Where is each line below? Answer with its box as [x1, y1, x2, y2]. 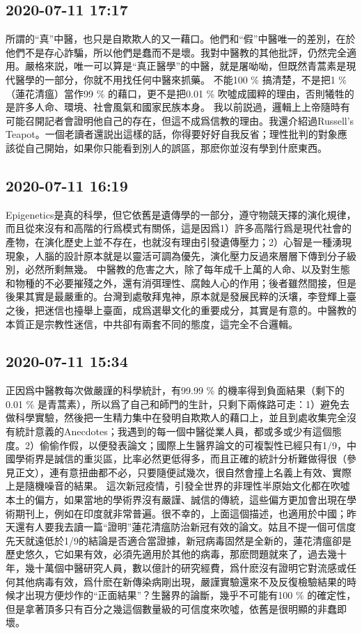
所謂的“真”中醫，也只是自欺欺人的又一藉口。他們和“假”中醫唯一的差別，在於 [6, 31, 356, 46]
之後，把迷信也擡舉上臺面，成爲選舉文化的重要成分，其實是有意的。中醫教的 [6, 302, 356, 317]
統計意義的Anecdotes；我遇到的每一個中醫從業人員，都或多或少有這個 [15, 424, 332, 439]
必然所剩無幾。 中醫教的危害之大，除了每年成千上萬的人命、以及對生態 [24, 262, 350, 276]
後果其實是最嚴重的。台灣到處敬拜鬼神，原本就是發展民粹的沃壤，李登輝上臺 [6, 289, 356, 304]
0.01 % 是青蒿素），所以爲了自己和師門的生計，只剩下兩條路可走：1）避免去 [6, 396, 349, 411]
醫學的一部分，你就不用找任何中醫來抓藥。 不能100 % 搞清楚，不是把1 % [15, 72, 347, 86]
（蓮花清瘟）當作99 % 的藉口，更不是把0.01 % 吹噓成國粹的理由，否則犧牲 [6, 86, 345, 100]
